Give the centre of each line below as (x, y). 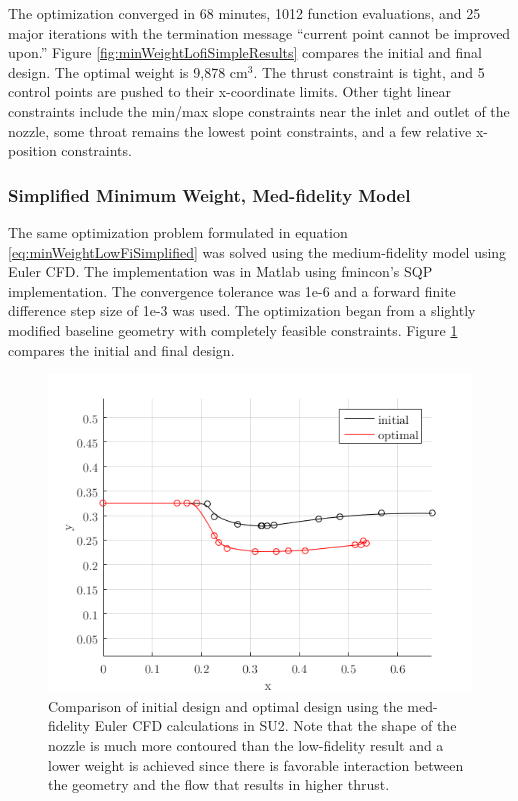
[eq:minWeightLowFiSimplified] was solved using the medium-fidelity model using (257, 251)
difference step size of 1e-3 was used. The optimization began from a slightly (242, 310)
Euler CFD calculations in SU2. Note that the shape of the (275, 725)
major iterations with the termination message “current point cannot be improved (259, 32)
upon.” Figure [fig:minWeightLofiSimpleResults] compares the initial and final (245, 52)
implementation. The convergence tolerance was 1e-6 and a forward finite (232, 290)
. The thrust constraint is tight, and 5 (369, 71)
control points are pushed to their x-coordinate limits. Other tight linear (230, 91)
